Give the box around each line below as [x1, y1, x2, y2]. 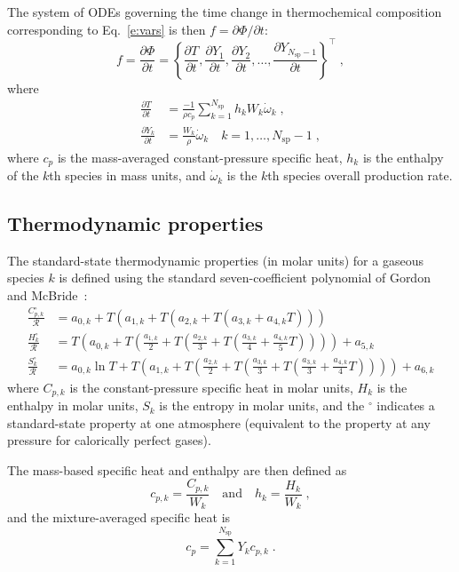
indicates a [376, 396, 435, 415]
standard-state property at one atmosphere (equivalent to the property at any [7, 413, 431, 432]
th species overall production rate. [267, 166, 453, 185]
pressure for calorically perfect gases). [7, 431, 211, 449]
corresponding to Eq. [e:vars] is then [7, 20, 206, 38]
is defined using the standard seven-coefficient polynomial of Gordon [59, 268, 431, 287]
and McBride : [7, 286, 88, 305]
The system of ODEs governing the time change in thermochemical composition [7, 3, 442, 20]
